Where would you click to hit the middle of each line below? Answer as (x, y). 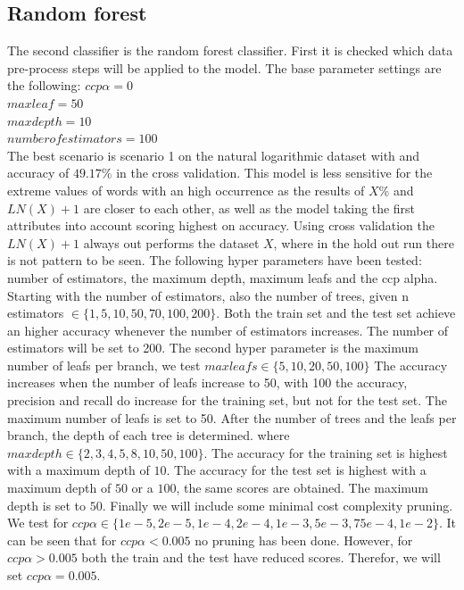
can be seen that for (62, 540)
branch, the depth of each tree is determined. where (149, 435)
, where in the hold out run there (364, 242)
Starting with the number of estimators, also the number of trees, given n (208, 295)
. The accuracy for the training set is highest (326, 452)
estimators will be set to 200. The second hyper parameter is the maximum (213, 348)
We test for (38, 523)
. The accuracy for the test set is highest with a (296, 470)
